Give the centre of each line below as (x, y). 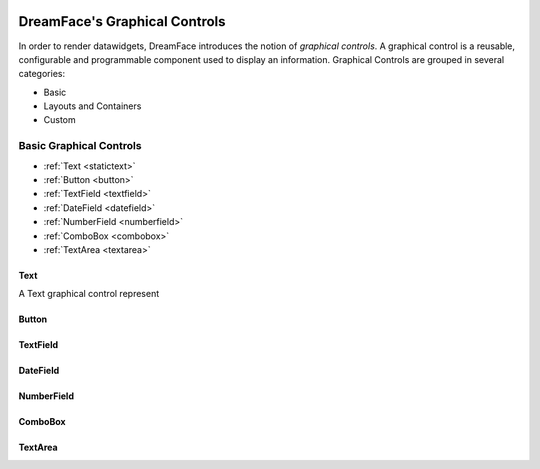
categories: (41, 74)
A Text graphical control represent (89, 294)
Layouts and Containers (92, 106)
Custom (59, 120)
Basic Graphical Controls (80, 146)
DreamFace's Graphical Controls (122, 21)
